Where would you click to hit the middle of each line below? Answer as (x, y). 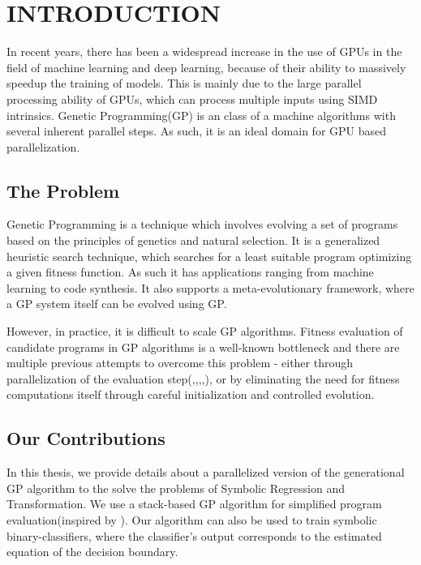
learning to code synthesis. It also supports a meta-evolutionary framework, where (210, 287)
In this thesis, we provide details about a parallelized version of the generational (206, 472)
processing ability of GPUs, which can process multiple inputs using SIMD (192, 98)
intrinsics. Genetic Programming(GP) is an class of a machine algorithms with (201, 115)
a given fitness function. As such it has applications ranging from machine (190, 272)
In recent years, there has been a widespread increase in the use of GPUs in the (204, 51)
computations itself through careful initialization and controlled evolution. (191, 394)
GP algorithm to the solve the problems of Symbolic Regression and (176, 488)
